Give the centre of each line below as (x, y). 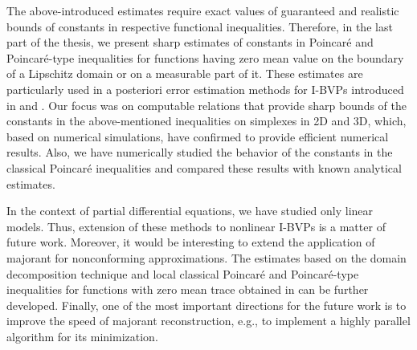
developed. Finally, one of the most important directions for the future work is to (206, 305)
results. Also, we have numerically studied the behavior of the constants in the (200, 152)
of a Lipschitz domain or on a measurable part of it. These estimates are (185, 73)
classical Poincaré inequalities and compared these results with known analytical (204, 167)
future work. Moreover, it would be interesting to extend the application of (191, 242)
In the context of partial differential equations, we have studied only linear (190, 211)
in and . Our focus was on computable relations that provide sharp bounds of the (206, 105)
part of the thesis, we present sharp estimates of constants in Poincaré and (190, 42)
